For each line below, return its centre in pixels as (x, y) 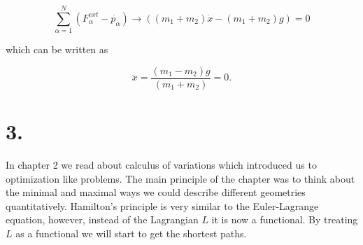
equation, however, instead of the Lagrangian (102, 219)
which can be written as (57, 49)
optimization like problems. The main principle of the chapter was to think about (180, 178)
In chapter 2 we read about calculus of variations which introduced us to (161, 164)
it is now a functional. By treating (285, 219)
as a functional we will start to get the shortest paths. (131, 233)
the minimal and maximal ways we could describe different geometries (156, 192)
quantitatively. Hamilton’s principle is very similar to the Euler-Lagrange (162, 205)
